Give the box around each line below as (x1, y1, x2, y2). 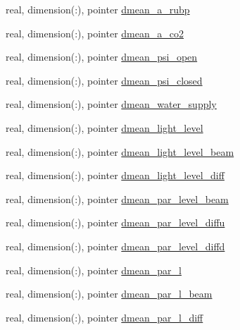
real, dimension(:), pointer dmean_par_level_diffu (6, 215, 225, 230)
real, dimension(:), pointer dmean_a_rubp (6, 2, 190, 16)
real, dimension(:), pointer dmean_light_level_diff (6, 168, 225, 183)
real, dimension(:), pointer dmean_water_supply (6, 97, 217, 111)
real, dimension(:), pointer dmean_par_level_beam (6, 191, 229, 206)
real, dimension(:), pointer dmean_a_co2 (6, 25, 184, 40)
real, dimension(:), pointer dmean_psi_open (6, 49, 198, 64)
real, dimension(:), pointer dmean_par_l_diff (6, 310, 203, 324)
